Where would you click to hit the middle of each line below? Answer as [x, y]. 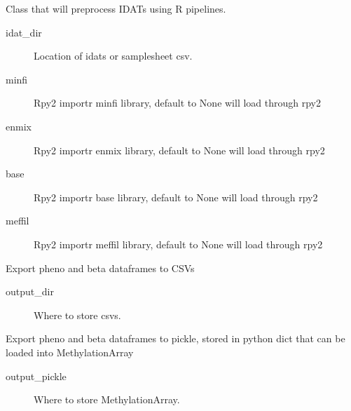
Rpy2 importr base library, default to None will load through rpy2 [176, 197]
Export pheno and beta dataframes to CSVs [100, 268]
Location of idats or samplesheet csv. [113, 56]
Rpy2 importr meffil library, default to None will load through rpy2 [178, 244]
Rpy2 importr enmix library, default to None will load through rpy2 [179, 150]
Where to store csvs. [77, 315]
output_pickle [36, 376]
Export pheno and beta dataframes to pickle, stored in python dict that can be [175, 338]
